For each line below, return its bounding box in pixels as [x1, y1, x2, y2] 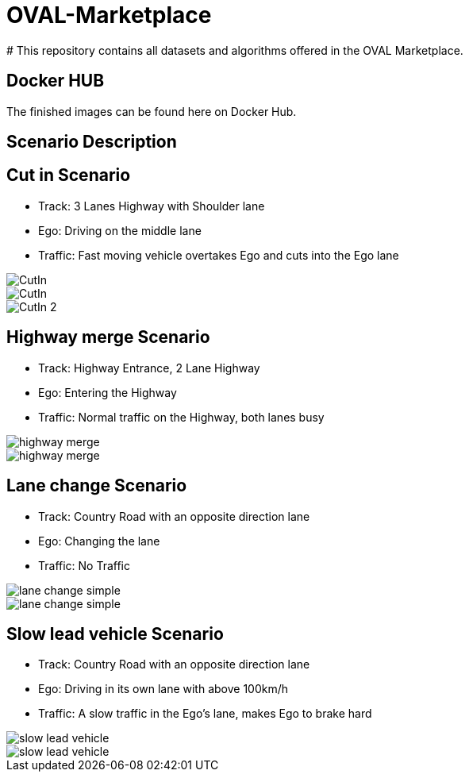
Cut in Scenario [6, 165, 131, 186]
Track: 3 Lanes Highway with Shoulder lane [38, 198, 265, 213]
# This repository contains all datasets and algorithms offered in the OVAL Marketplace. [6, 43, 463, 57]
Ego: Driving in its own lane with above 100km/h [38, 682, 289, 696]
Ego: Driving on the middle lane [38, 223, 202, 237]
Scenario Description [6, 132, 177, 152]
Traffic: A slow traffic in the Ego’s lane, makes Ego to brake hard [38, 707, 372, 721]
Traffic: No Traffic [38, 558, 131, 572]
